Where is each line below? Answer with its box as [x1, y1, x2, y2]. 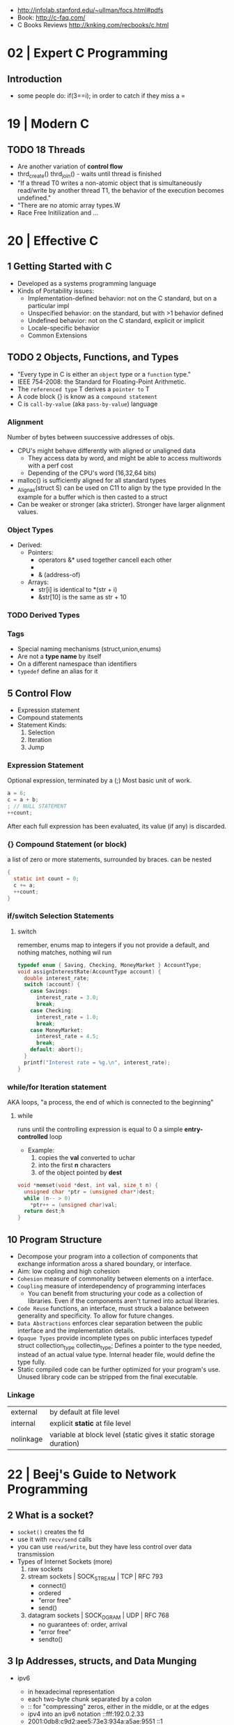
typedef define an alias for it [17, 667, 98, 676]
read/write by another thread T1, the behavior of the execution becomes [17, 186, 224, 194]
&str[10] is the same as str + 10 [38, 593, 127, 601]
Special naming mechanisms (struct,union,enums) [17, 645, 162, 653]
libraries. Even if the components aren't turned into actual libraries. [27, 1297, 219, 1305]
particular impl [27, 301, 70, 310]
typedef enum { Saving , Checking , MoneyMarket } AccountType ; [17, 961, 202, 968]
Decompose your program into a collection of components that [17, 1252, 198, 1260]
